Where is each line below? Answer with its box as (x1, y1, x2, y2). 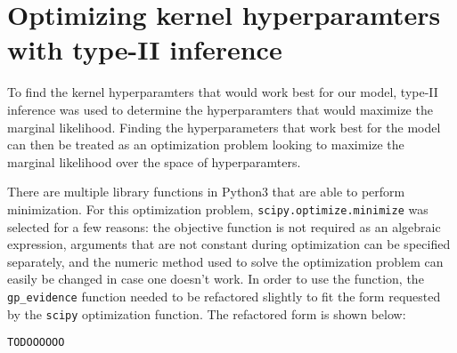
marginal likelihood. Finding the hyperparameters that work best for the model (7, 117, 441, 136)
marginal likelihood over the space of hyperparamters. (7, 152, 301, 171)
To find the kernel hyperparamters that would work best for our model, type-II (7, 83, 438, 101)
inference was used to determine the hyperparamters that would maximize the (7, 100, 433, 118)
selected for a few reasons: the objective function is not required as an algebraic (7, 217, 441, 236)
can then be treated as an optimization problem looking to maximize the (7, 135, 404, 154)
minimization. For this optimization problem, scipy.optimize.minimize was (7, 199, 428, 218)
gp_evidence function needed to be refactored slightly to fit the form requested (7, 286, 441, 305)
